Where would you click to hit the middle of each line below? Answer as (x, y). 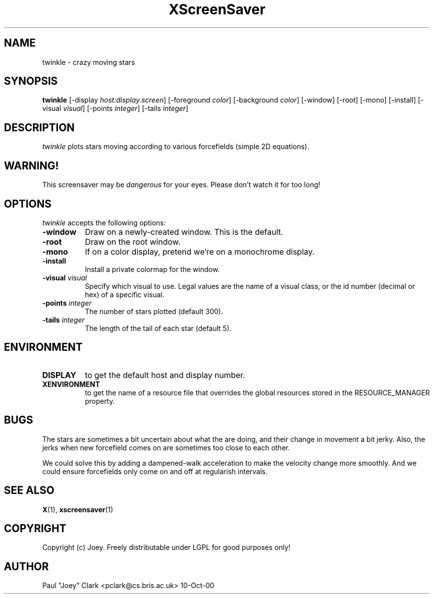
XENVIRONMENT (71, 384)
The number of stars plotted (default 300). (154, 311)
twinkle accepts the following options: (104, 222)
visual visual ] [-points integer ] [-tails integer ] (115, 109)
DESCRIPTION (39, 127)
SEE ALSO (29, 490)
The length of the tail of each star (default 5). (158, 328)
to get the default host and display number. (165, 375)
